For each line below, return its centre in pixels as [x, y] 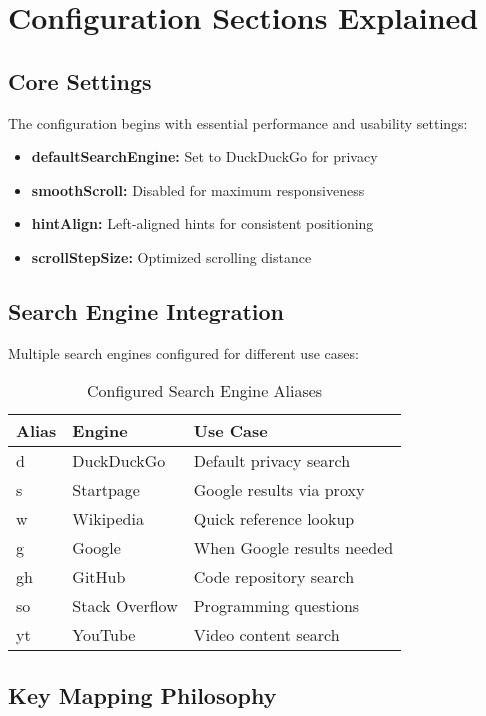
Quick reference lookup [274, 519]
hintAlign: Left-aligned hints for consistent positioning [202, 223]
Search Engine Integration [146, 310]
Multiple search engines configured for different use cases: [183, 352]
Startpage [106, 490]
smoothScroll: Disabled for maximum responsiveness [198, 189]
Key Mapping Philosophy [142, 694]
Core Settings [80, 80]
